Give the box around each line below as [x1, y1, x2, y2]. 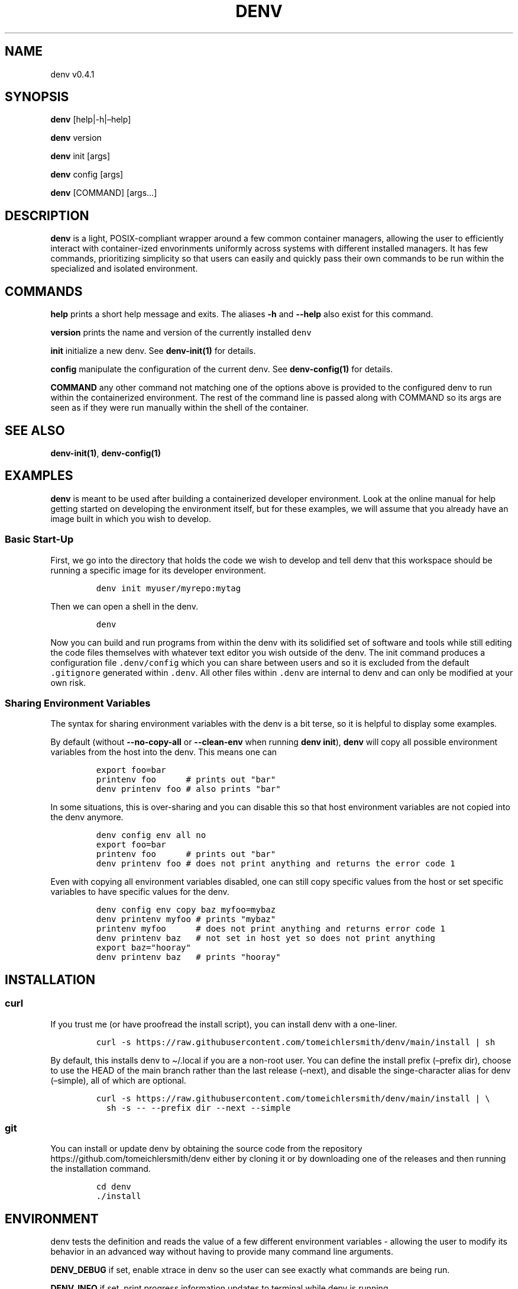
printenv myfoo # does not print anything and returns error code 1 [96, 924, 445, 934]
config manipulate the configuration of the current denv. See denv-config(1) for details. [50, 364, 393, 375]
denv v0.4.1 [50, 69, 95, 79]
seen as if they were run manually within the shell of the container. [50, 402, 309, 413]
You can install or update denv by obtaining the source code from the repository [50, 1143, 362, 1154]
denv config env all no [96, 830, 206, 840]
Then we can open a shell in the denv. [50, 601, 198, 611]
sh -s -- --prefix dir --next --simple [106, 1103, 291, 1113]
